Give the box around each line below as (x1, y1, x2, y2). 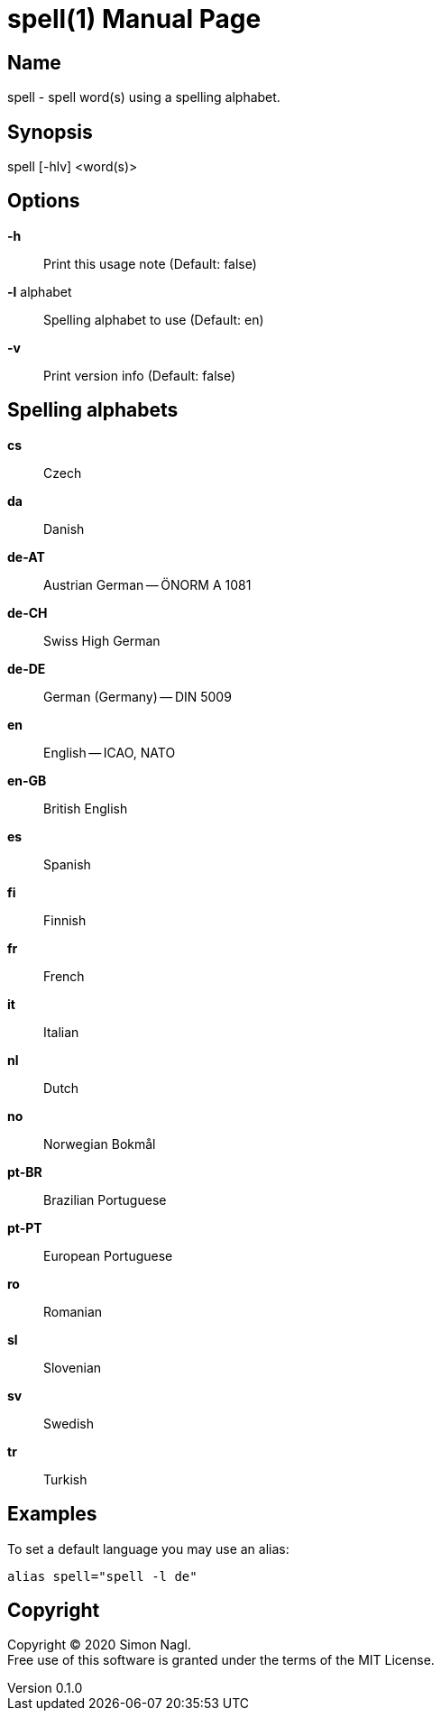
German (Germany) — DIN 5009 (43, 688, 232, 704)
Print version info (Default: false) (43, 367, 236, 383)
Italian (43, 1024, 79, 1040)
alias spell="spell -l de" (7, 1568, 198, 1584)
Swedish (43, 1415, 94, 1431)
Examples (7, 1502, 97, 1526)
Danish (43, 520, 85, 537)
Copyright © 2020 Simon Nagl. (7, 1637, 192, 1653)
